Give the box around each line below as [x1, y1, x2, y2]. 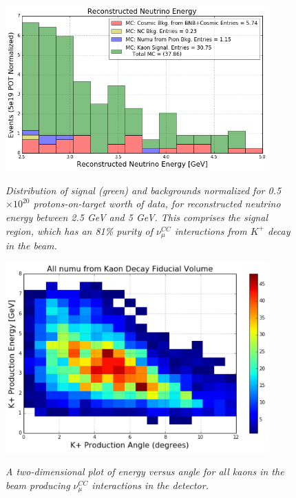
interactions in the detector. [92, 477, 209, 492]
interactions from [174, 223, 247, 238]
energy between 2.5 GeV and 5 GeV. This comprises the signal [6, 209, 268, 224]
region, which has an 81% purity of [6, 223, 153, 238]
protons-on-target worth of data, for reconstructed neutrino [33, 196, 281, 211]
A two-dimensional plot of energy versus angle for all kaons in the [6, 464, 284, 479]
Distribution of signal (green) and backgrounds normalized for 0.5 [6, 183, 282, 197]
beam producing [6, 477, 70, 492]
